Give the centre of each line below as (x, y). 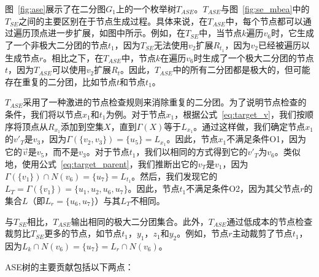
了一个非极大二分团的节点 (56, 44)
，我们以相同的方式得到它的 (192, 152)
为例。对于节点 (136, 114)
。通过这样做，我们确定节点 (249, 126)
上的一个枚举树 (146, 9)
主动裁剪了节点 (262, 233)
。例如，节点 (203, 233)
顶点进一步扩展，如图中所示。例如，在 (108, 33)
